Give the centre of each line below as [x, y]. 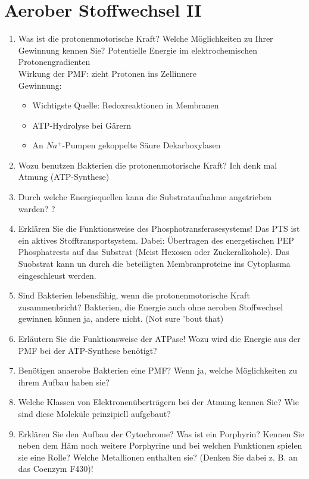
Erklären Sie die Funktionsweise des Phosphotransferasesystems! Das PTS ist [159, 228]
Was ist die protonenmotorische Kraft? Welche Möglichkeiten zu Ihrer [146, 38]
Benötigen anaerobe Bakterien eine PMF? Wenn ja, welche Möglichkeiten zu [158, 370]
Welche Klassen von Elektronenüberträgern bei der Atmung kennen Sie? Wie [158, 402]
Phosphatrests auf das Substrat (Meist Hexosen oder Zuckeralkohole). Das [154, 252]
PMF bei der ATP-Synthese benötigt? [88, 350]
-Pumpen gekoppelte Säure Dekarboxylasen [141, 145]
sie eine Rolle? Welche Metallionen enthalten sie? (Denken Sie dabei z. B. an [158, 457]
